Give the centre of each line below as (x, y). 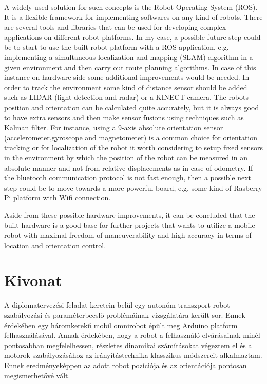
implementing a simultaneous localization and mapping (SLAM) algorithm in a (129, 57)
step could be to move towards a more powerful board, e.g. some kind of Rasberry (133, 187)
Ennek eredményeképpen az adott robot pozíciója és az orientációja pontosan (126, 365)
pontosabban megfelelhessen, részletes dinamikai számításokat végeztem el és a (128, 345)
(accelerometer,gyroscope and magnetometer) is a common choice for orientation (131, 137)
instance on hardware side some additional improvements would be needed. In (127, 77)
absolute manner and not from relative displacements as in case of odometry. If (129, 167)
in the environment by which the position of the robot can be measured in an (126, 157)
